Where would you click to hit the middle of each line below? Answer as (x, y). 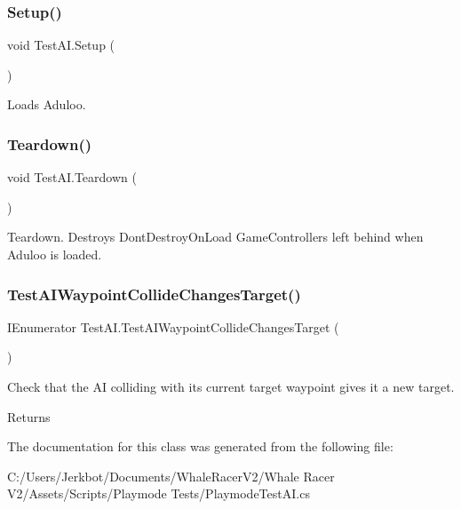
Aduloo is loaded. (55, 254)
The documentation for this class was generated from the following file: (200, 446)
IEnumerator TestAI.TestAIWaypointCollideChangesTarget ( (173, 326)
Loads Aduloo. (47, 104)
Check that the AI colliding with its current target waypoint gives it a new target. (231, 386)
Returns (29, 416)
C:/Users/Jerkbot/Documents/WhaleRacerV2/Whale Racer (171, 476)
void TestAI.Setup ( (61, 45)
